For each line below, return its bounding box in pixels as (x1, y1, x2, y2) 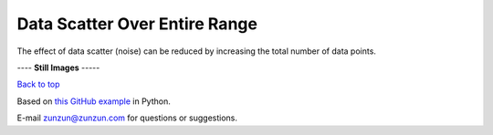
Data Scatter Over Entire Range (16, 14, 257, 34)
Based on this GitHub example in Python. (16, 96, 171, 107)
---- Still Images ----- (16, 62, 100, 73)
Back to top (16, 78, 60, 90)
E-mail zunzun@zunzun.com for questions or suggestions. (16, 112, 237, 123)
